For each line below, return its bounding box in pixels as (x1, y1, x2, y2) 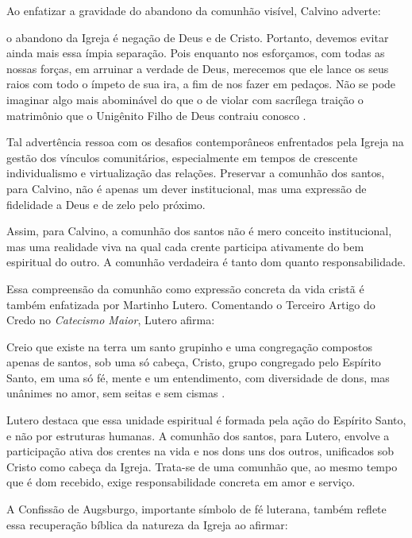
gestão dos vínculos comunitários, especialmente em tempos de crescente (6, 149, 358, 165)
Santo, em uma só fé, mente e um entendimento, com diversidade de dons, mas (6, 369, 390, 385)
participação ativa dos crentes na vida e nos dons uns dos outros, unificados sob (6, 443, 395, 459)
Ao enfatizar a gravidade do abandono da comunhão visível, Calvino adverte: (6, 2, 381, 18)
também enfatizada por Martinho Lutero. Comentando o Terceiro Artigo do (6, 296, 375, 312)
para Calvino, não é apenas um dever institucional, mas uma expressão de (6, 180, 367, 196)
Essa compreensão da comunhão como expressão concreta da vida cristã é (6, 280, 364, 296)
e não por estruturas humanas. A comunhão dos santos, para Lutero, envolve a (6, 427, 390, 443)
